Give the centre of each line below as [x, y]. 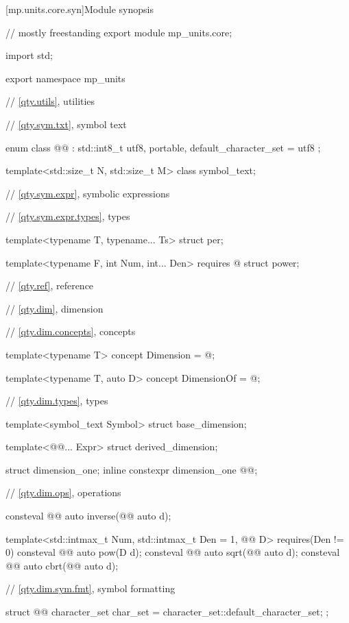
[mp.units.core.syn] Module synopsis [80, 9]
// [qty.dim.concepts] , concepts [71, 331]
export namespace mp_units [65, 78]
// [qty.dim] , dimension [55, 308]
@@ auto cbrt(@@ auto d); [62, 565]
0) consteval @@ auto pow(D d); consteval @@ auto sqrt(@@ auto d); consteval [173, 552]
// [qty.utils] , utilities [50, 101]
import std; [29, 55]
